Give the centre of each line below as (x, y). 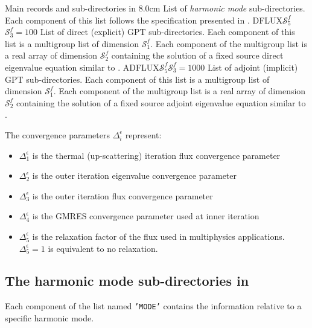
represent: (143, 134)
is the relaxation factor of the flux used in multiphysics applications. (158, 236)
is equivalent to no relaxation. (103, 248)
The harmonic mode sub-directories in (127, 281)
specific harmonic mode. (49, 317)
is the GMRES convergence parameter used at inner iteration (146, 216)
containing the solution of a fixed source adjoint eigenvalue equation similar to (161, 102)
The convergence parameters (57, 134)
